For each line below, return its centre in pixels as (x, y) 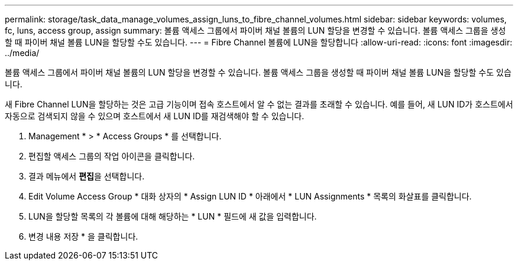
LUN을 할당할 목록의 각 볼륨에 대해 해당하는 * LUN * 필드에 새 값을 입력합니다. (173, 216)
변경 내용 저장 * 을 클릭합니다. (83, 236)
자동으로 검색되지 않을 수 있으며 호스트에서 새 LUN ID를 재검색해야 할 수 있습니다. (155, 116)
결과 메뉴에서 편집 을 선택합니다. (87, 176)
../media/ (22, 53)
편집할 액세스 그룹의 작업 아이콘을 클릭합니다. (112, 156)
